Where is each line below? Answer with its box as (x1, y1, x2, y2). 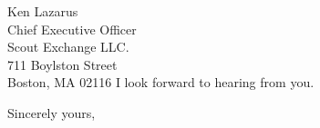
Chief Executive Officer (7, 19, 137, 38)
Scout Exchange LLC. (7, 37, 129, 56)
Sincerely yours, (7, 103, 96, 122)
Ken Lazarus (7, 2, 78, 20)
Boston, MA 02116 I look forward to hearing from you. (7, 73, 315, 92)
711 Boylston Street (7, 54, 118, 74)
